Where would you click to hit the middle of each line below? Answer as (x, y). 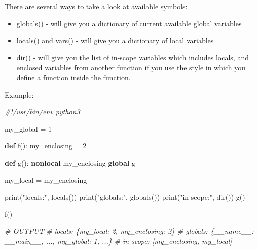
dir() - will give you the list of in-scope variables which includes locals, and (133, 57)
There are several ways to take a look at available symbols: (96, 6)
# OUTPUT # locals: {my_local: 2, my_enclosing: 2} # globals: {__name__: (129, 231)
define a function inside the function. (73, 77)
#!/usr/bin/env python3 (42, 112)
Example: (19, 94)
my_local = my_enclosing (46, 180)
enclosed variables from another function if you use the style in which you (131, 67)
